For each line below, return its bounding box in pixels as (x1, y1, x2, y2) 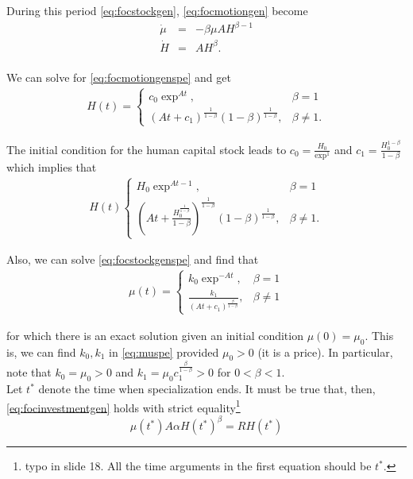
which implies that (6, 158, 97, 175)
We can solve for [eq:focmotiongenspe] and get (6, 68, 231, 85)
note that (6, 364, 52, 380)
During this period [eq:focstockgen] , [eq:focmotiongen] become (6, 2, 308, 18)
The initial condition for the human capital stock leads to (6, 141, 287, 157)
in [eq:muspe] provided (109, 343, 219, 360)
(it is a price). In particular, (257, 343, 393, 360)
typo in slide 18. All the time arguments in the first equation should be (25, 458, 372, 474)
